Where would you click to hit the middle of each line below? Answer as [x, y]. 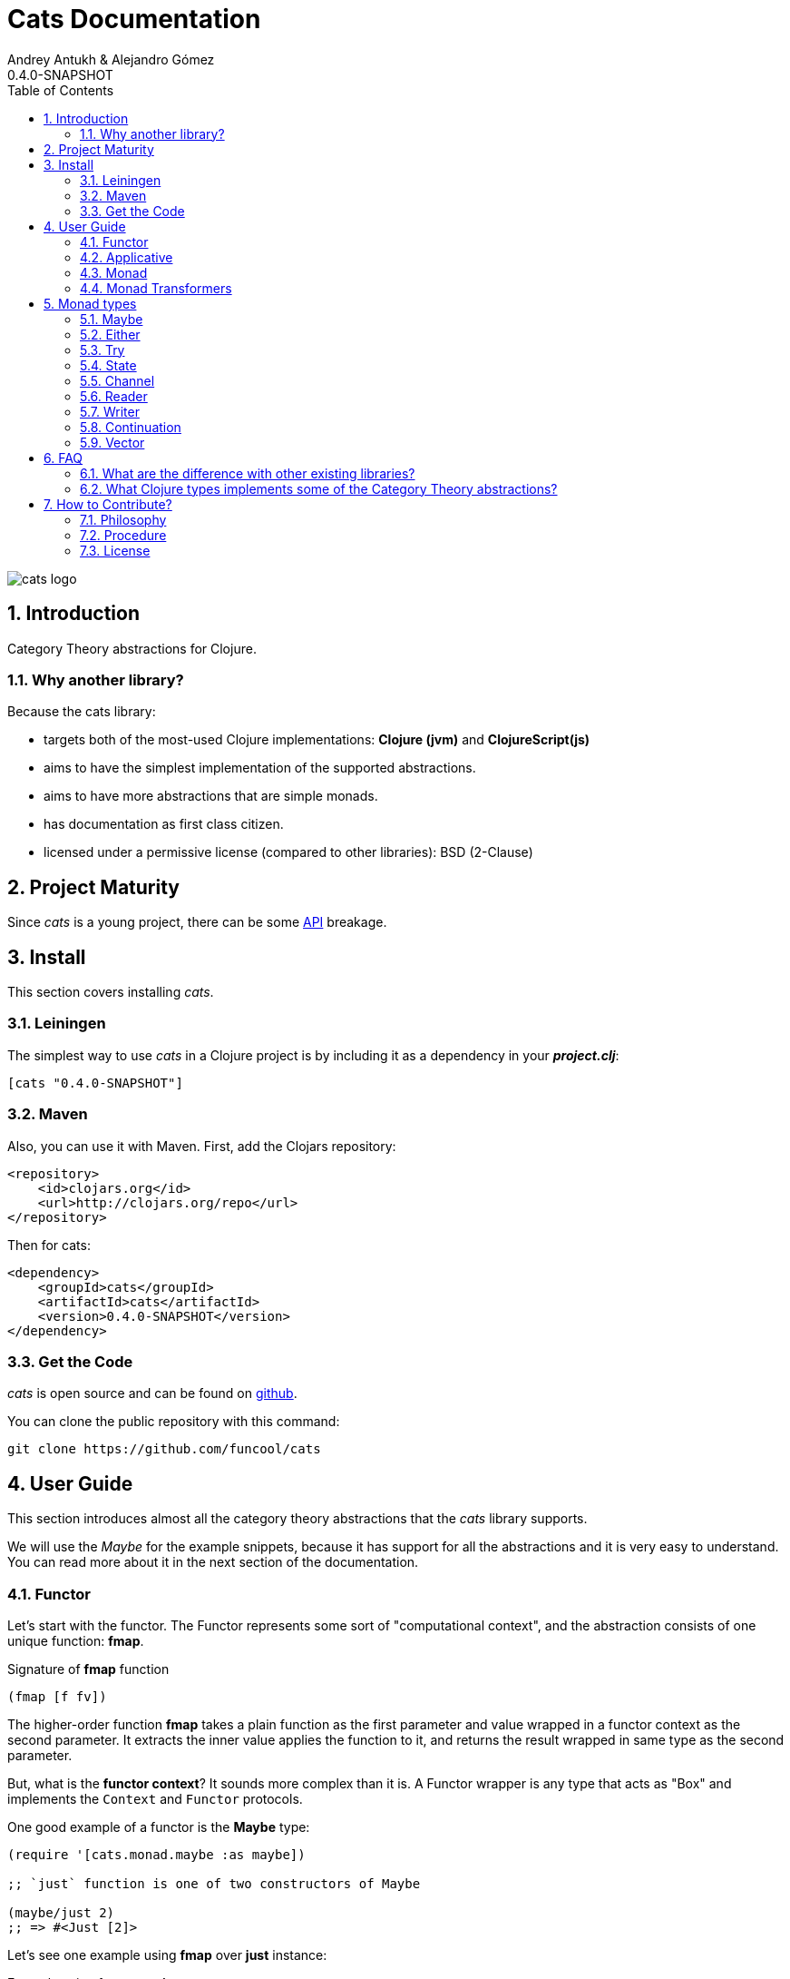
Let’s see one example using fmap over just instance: [167, 1954]
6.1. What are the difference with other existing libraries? [248, 473]
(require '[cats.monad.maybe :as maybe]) [156, 1854]
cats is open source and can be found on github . [152, 1393]
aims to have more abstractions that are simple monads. [211, 796]
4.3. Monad [114, 272]
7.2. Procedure [123, 535]
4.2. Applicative [127, 257]
